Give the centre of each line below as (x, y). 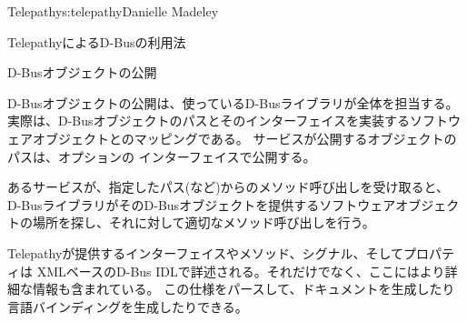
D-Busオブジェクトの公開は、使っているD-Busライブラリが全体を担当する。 (233, 102)
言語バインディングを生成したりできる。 (128, 306)
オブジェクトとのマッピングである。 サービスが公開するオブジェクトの (244, 138)
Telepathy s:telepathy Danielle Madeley (113, 11)
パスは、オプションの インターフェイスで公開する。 (162, 156)
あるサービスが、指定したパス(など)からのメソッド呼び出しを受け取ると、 (229, 187)
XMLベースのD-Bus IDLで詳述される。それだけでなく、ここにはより (241, 271)
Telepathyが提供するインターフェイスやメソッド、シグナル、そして (206, 252)
